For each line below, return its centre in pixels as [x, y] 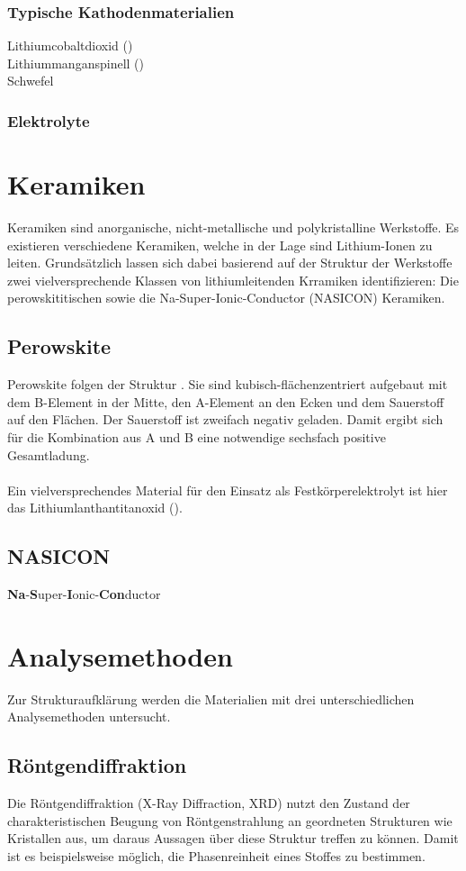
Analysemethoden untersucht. [89, 717]
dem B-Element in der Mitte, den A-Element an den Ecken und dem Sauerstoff [226, 401]
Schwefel [31, 81]
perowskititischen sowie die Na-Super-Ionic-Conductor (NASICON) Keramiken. [226, 298]
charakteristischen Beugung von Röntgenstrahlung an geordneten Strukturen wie [230, 820]
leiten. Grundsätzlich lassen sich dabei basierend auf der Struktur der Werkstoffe [230, 263]
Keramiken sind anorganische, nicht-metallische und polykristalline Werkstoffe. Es [233, 227]
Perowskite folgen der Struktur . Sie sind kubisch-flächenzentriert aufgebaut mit [228, 384]
